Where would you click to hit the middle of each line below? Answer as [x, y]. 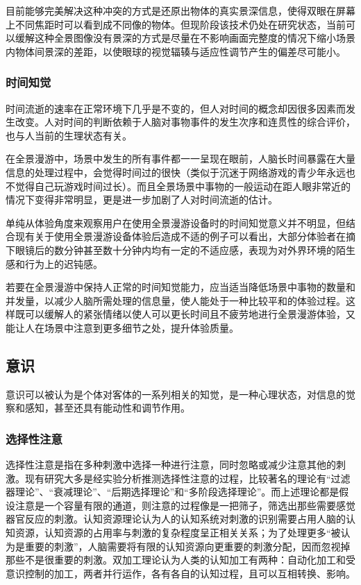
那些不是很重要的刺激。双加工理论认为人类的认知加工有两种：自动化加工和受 [180, 560]
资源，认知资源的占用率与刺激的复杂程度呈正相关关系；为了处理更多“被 [178, 533]
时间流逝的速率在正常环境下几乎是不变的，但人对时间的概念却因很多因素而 [176, 108]
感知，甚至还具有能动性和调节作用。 [107, 408]
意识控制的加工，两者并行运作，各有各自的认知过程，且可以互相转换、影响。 [180, 573]
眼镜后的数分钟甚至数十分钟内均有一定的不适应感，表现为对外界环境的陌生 [185, 249]
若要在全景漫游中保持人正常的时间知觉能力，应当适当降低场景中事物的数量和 [180, 287]
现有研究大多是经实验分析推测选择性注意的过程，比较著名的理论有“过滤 [187, 478]
